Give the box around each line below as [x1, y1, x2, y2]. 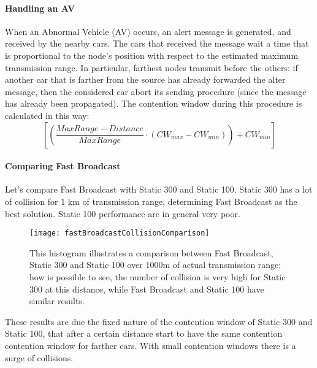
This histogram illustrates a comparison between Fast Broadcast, [29, 246, 273, 259]
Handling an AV [5, 1, 75, 14]
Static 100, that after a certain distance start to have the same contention [5, 327, 283, 340]
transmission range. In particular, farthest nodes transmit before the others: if [5, 61, 298, 74]
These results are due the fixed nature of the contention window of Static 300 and [5, 315, 313, 328]
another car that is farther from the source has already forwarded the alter [5, 73, 286, 86]
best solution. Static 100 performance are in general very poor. [5, 207, 240, 220]
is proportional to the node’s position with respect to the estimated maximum [5, 48, 299, 61]
